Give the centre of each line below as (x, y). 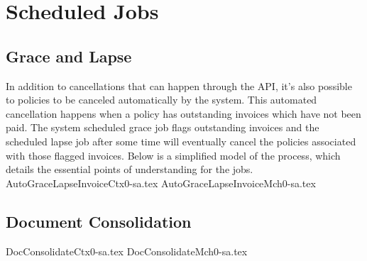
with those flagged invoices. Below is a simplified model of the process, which (173, 155)
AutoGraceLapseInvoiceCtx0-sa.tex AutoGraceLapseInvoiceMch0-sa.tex (161, 183)
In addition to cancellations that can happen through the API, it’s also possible (179, 85)
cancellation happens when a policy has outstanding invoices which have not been (183, 113)
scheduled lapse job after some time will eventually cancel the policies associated (181, 141)
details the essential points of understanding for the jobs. (130, 169)
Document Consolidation (99, 221)
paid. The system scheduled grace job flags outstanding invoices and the (163, 127)
